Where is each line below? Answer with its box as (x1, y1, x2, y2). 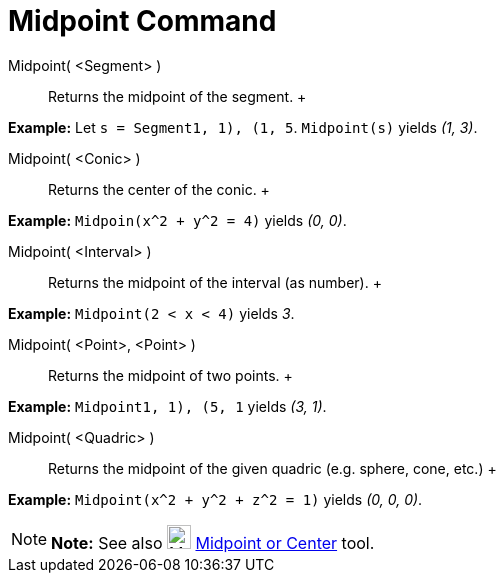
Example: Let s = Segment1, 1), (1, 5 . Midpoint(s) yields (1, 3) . (8, 118, 478, 136)
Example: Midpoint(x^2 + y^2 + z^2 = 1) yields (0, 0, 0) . (8, 490, 423, 508)
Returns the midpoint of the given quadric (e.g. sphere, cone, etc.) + (48, 459, 497, 477)
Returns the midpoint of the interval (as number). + (48, 273, 382, 291)
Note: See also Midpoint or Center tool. (51, 532, 375, 553)
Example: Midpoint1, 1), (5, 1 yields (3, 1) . (8, 397, 327, 415)
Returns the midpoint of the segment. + (48, 87, 307, 105)
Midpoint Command (8, 4, 277, 38)
